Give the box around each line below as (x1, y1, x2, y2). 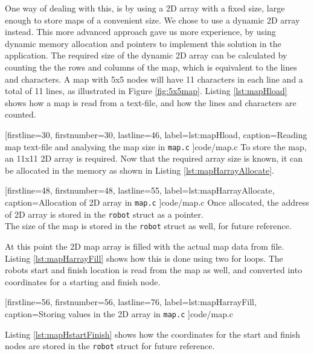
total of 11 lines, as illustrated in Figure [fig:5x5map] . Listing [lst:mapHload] (5, 84, 287, 97)
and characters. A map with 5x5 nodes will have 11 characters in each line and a (5, 72, 303, 85)
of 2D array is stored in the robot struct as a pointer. (5, 207, 203, 220)
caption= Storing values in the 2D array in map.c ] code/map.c (5, 307, 234, 320)
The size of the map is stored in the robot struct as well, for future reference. (5, 220, 292, 232)
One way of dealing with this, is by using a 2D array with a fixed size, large (5, 2, 285, 14)
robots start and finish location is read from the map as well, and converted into (5, 264, 303, 276)
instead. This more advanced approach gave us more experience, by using (5, 25, 276, 38)
